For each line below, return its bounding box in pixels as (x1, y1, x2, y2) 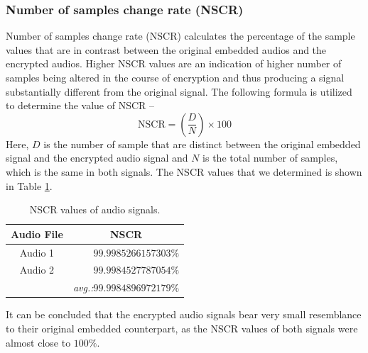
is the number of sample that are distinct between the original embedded (43, 136, 361, 151)
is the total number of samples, (202, 150, 338, 165)
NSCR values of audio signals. (29, 202, 161, 217)
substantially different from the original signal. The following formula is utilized (6, 84, 352, 99)
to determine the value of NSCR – (6, 98, 155, 113)
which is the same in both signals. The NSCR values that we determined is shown (6, 164, 362, 179)
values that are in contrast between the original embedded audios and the (6, 42, 327, 57)
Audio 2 (19, 262, 55, 277)
